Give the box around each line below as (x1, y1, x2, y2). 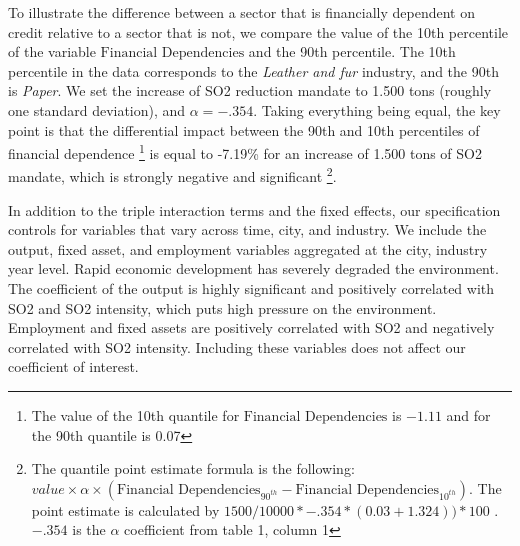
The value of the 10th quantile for (31, 405, 240, 425)
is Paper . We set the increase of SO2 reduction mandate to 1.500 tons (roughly (8, 80, 492, 101)
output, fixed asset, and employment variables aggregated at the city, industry (8, 238, 488, 259)
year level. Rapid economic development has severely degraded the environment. (8, 258, 499, 279)
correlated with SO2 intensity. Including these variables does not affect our (8, 336, 466, 357)
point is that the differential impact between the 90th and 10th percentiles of (8, 119, 480, 140)
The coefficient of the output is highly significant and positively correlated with (8, 278, 495, 299)
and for (446, 405, 491, 425)
